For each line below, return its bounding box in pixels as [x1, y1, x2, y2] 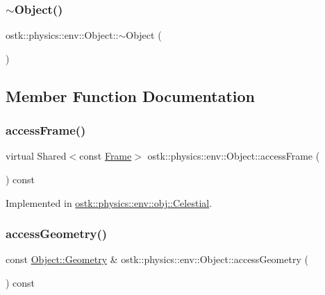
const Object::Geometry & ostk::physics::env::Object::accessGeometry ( [6, 252, 308, 267]
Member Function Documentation [6, 85, 256, 106]
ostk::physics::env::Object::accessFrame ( [147, 149, 320, 163]
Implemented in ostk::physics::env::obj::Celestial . [6, 195, 212, 210]
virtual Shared [6, 149, 67, 163]
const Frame [79, 149, 132, 163]
